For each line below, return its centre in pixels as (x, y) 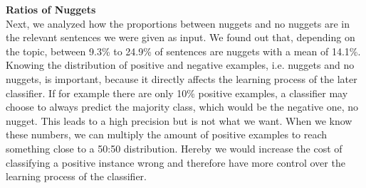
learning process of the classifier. (76, 176)
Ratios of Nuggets (51, 9)
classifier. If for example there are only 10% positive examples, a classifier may (177, 93)
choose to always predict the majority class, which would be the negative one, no (182, 107)
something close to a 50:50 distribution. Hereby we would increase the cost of (174, 148)
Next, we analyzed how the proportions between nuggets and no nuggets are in (178, 23)
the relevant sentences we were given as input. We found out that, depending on (181, 37)
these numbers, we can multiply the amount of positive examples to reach (167, 134)
